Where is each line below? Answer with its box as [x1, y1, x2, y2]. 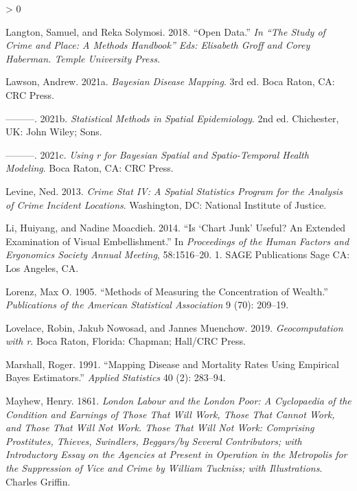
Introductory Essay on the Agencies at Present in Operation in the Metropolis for [5, 447, 347, 461]
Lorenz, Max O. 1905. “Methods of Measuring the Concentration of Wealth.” [5, 284, 328, 298]
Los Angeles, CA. [5, 260, 79, 275]
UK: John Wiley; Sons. [5, 124, 102, 139]
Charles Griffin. [5, 474, 71, 488]
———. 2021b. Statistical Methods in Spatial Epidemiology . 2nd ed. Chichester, [5, 111, 339, 125]
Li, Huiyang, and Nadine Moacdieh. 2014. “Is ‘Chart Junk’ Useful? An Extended [5, 220, 346, 235]
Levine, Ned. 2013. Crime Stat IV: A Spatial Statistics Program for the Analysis [5, 183, 343, 198]
